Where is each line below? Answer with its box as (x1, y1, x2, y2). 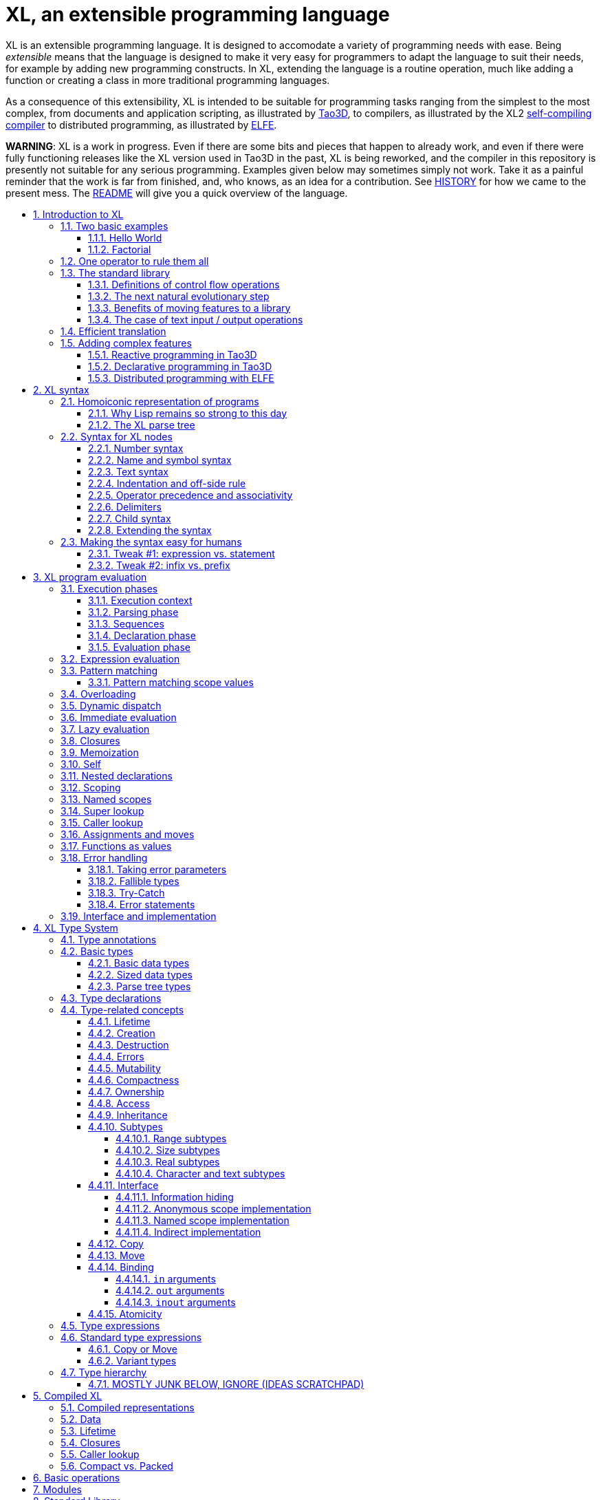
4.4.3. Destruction (88, 1038, 169, 1051)
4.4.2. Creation (88, 1027, 155, 1039)
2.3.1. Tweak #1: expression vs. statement (88, 547, 275, 559)
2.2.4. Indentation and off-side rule (88, 477, 246, 489)
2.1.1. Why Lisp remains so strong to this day (88, 407, 287, 419)
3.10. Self (61, 758, 102, 770)
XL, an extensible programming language (6, 3, 390, 26)
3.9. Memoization (61, 746, 139, 758)
